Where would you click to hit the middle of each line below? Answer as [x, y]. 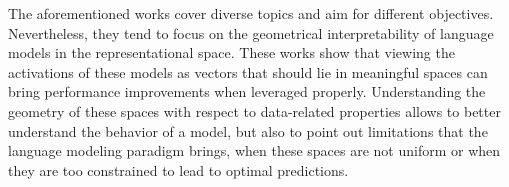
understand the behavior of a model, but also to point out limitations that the [248, 130]
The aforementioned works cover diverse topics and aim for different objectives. [251, 13]
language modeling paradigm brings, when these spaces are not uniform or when [254, 150]
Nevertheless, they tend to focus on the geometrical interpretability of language [251, 32]
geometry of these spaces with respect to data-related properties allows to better [254, 110]
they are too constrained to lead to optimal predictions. [178, 169]
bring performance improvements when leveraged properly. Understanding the [247, 91]
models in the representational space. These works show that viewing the [231, 52]
